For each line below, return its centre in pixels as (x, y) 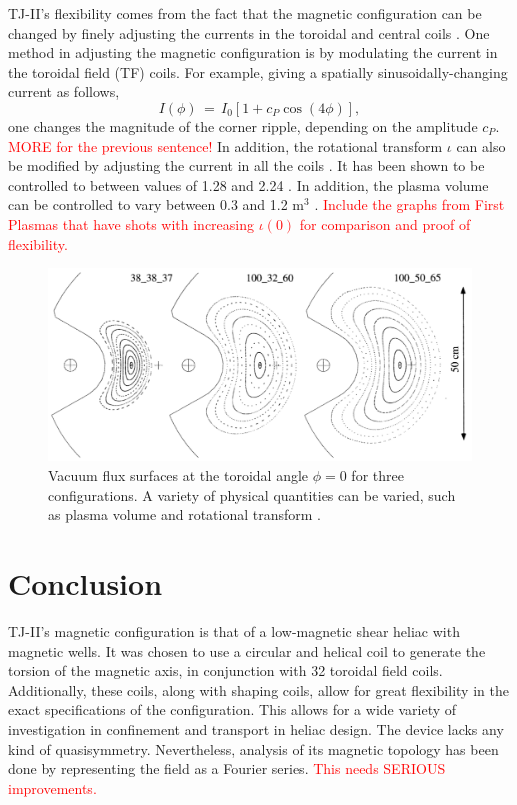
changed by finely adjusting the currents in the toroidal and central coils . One (249, 32)
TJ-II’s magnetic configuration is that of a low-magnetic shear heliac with (234, 630)
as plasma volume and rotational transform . (184, 514)
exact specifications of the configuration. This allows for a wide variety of (232, 709)
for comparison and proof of (385, 223)
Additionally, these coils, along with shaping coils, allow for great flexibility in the (258, 689)
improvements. (52, 787)
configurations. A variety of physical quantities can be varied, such (252, 494)
